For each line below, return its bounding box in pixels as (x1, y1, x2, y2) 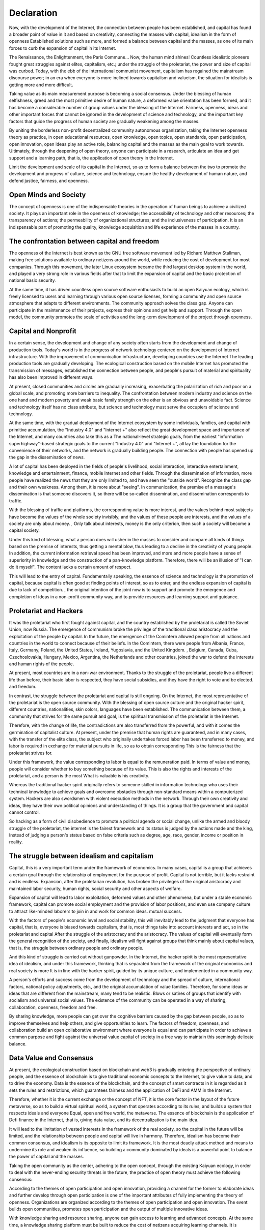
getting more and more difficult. (9, 82, 73, 88)
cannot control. (9, 809, 40, 815)
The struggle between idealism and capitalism (9, 852, 154, 861)
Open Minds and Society (9, 190, 86, 199)
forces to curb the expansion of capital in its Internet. (9, 45, 116, 51)
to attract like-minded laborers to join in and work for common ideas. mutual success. (9, 908, 183, 914)
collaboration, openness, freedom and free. (9, 1004, 97, 1010)
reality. (9, 839, 23, 845)
